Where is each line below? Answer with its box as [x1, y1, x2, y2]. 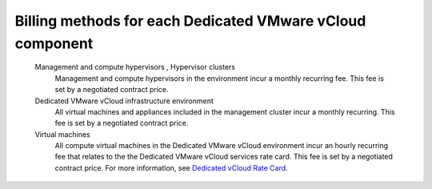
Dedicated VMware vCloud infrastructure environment [34, 96, 214, 106]
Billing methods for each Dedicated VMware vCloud [14, 12, 366, 30]
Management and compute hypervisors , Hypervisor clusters [34, 62, 236, 72]
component [14, 34, 94, 52]
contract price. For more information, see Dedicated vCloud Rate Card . [54, 163, 288, 172]
